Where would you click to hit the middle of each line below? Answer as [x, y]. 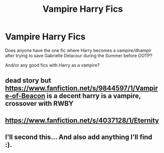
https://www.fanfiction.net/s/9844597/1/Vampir [82, 88]
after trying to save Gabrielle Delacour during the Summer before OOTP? [79, 56]
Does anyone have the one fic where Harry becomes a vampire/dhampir [78, 50]
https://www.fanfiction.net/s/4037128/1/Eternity [82, 120]
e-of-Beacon [25, 96]
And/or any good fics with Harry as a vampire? [52, 65]
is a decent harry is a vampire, [94, 96]
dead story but [28, 80]
